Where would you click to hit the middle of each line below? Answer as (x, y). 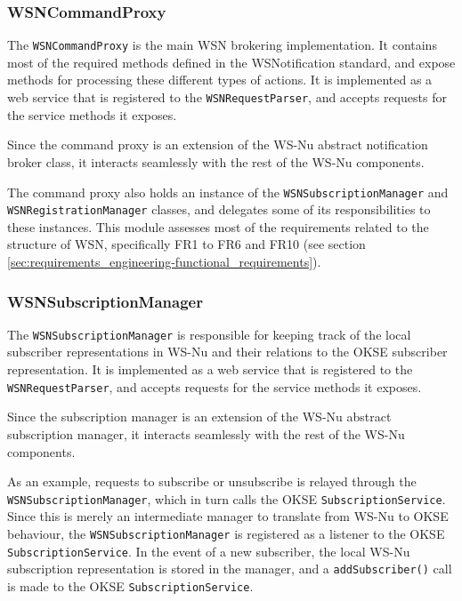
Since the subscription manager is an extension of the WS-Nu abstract (199, 417)
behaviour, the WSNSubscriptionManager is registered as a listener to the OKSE (226, 533)
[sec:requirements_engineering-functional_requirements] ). (164, 261)
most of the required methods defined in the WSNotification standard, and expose (231, 62)
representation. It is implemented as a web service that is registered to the (210, 369)
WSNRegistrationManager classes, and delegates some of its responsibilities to (219, 209)
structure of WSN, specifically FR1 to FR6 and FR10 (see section (186, 244)
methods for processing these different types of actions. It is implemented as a (220, 80)
